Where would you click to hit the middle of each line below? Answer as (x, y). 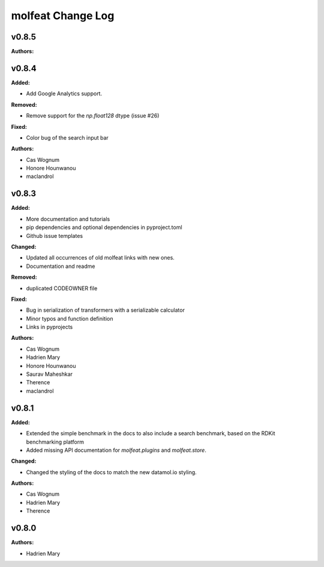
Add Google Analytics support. (64, 94)
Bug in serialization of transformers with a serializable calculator (106, 310)
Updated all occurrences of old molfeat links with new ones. (100, 258)
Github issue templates (55, 236)
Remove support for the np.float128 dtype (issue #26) (93, 116)
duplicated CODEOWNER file (62, 288)
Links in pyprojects (49, 327)
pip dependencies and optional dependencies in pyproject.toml (104, 227)
